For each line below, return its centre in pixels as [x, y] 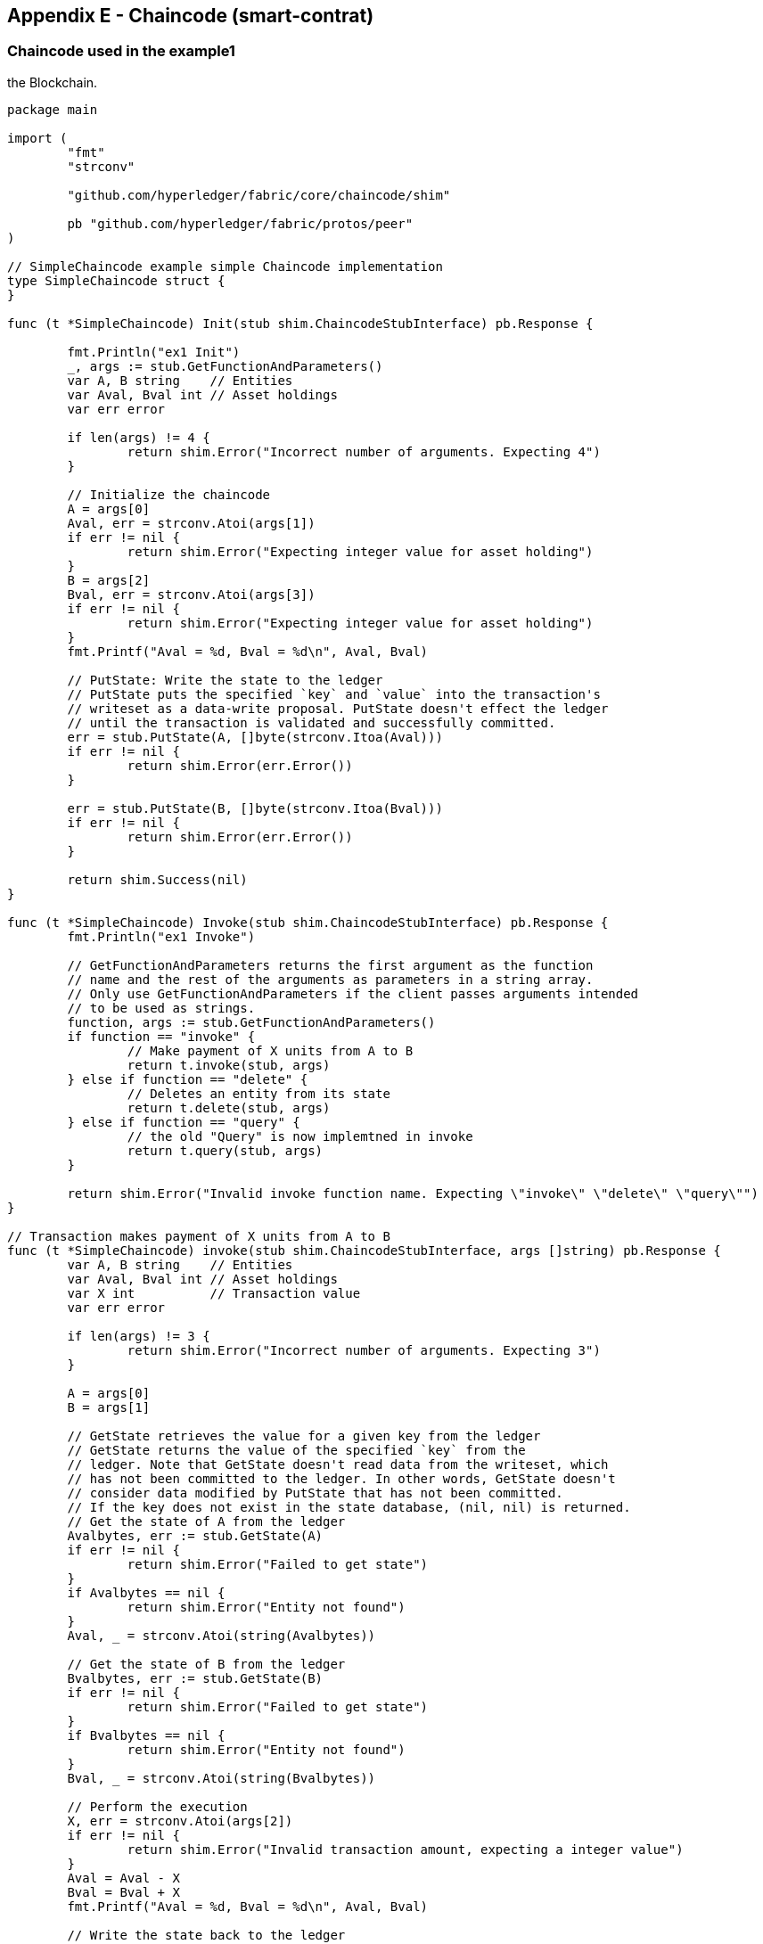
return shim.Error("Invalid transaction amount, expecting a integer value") [405, 1849]
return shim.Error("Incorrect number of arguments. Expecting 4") [364, 451]
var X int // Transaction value [214, 1293]
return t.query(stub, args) [225, 1150]
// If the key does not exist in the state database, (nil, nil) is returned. [349, 1507]
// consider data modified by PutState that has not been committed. [315, 1493]
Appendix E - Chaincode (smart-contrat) [191, 16]
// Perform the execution [157, 1806]
